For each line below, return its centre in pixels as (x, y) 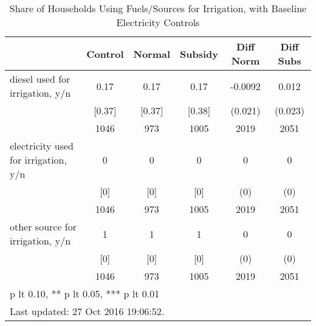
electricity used (42, 146)
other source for (43, 227)
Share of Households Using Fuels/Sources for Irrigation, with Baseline (158, 8)
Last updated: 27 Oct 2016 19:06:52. (87, 311)
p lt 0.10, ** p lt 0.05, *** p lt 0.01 (85, 293)
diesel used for (40, 79)
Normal (152, 54)
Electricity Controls (158, 22)
